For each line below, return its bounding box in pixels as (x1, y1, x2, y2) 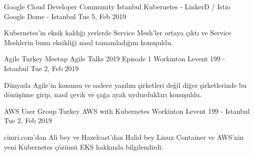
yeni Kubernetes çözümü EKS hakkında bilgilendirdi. (4, 141, 164, 152)
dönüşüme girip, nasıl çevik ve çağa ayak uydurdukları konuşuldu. (4, 89, 202, 100)
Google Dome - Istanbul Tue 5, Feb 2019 (4, 11, 127, 21)
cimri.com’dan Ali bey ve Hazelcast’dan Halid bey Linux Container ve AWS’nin (4, 131, 244, 142)
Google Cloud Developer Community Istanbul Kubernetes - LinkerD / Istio (4, 1, 230, 11)
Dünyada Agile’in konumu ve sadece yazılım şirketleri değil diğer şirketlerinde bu (4, 79, 247, 90)
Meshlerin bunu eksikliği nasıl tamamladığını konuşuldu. (4, 37, 173, 47)
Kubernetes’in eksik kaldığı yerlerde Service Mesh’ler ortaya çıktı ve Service (4, 27, 231, 38)
